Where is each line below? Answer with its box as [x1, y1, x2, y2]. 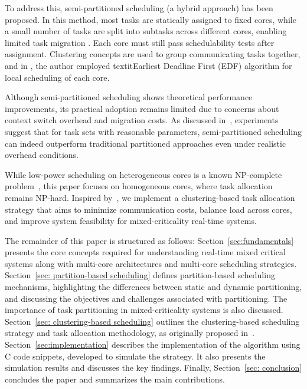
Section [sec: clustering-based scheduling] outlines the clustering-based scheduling [5, 315, 300, 327]
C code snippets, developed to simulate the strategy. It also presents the [5, 350, 266, 362]
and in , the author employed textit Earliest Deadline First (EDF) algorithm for [5, 59, 292, 71]
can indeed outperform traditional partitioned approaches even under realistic [5, 137, 286, 149]
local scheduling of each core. [5, 71, 110, 83]
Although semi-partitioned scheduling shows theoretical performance [5, 91, 253, 103]
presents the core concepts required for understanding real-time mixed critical [5, 246, 286, 258]
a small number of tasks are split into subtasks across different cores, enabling [5, 25, 287, 37]
